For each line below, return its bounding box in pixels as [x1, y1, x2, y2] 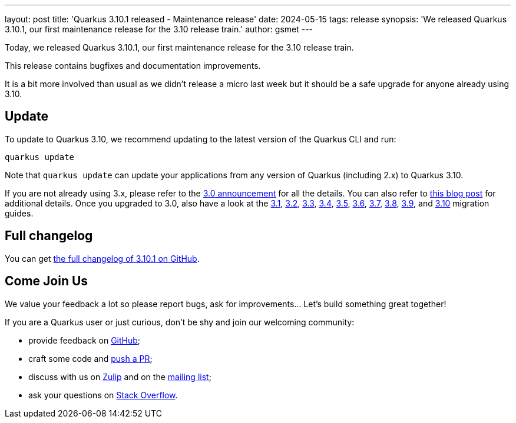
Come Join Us [5, 274, 88, 289]
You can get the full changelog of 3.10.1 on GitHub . [5, 253, 200, 264]
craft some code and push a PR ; [28, 353, 153, 364]
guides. [5, 208, 34, 218]
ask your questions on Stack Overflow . [28, 389, 178, 400]
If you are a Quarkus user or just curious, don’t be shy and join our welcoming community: [5, 317, 355, 327]
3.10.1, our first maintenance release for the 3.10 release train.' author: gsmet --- [5, 24, 313, 34]
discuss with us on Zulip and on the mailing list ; [28, 371, 211, 382]
